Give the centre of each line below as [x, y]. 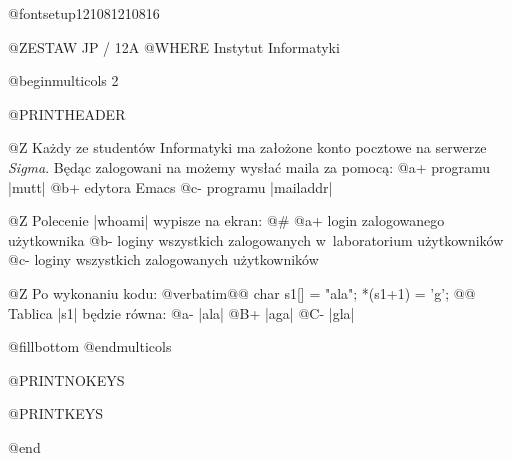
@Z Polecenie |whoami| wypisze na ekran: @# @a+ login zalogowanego [226, 220]
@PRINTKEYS [56, 413]
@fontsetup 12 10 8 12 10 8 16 [84, 13]
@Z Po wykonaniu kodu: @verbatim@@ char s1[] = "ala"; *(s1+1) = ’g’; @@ [242, 292]
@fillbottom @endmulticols [90, 346]
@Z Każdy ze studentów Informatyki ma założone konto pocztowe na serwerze [247, 147]
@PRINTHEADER [67, 113]
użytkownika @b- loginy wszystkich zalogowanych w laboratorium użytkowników [256, 239]
